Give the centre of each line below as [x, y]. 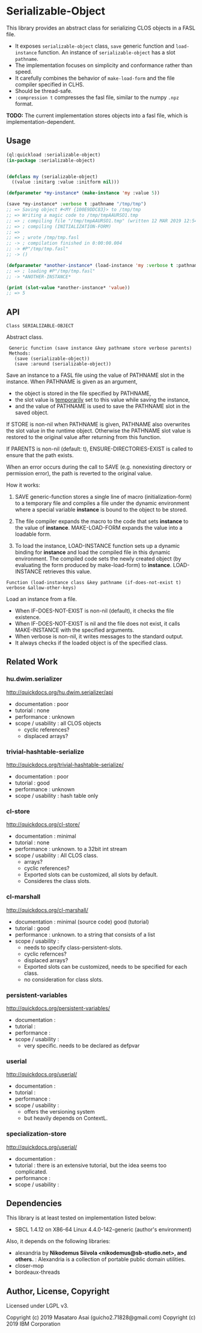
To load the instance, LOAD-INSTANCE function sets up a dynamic [97, 546]
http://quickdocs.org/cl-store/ [43, 824]
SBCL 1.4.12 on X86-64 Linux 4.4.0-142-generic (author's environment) [103, 1230]
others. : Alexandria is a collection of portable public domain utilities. [100, 1259]
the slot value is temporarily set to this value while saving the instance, [103, 400]
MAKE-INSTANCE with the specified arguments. [74, 630]
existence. [28, 617]
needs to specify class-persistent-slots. [73, 947]
